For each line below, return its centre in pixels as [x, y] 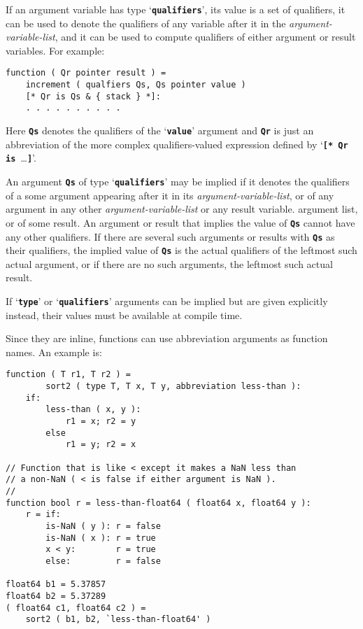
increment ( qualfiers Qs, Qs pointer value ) [136, 85]
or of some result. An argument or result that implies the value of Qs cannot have [180, 222]
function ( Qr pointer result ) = [86, 73]
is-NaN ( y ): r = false [103, 526]
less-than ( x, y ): [93, 410]
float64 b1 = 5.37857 [56, 585]
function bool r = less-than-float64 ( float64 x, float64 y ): [158, 503]
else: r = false [103, 561]
